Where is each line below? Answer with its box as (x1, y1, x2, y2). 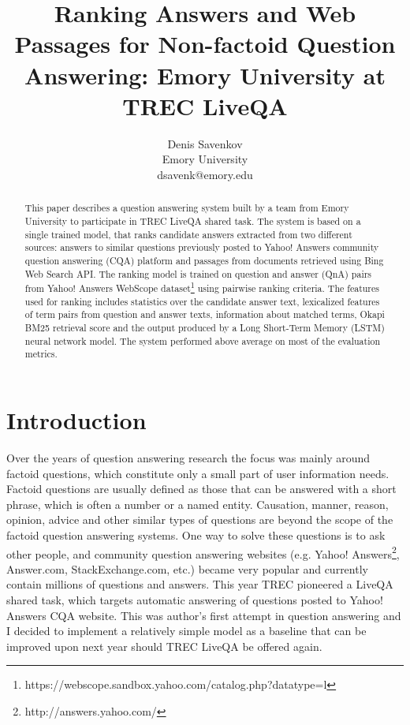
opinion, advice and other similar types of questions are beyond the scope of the (6, 511, 393, 528)
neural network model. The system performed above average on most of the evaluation (24, 334, 380, 347)
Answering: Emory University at (24, 58, 386, 91)
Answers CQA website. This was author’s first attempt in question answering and (6, 607, 401, 623)
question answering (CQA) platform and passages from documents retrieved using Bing (24, 253, 384, 267)
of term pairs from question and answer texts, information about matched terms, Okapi (24, 308, 385, 321)
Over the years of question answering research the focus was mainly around (6, 450, 371, 466)
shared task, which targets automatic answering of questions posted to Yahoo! (6, 592, 383, 608)
